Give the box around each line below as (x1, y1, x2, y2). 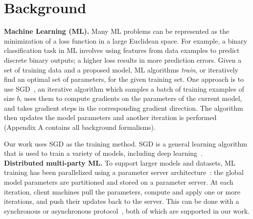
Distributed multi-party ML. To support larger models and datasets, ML (4, 157, 235, 168)
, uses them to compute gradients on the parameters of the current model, (20, 93, 242, 103)
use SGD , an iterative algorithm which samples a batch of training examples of (4, 83, 244, 94)
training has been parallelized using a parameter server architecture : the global (4, 167, 244, 177)
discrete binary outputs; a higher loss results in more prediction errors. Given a (4, 54, 242, 65)
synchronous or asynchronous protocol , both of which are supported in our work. (4, 205, 250, 216)
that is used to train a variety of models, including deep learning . (4, 148, 203, 158)
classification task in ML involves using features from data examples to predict (4, 45, 240, 55)
